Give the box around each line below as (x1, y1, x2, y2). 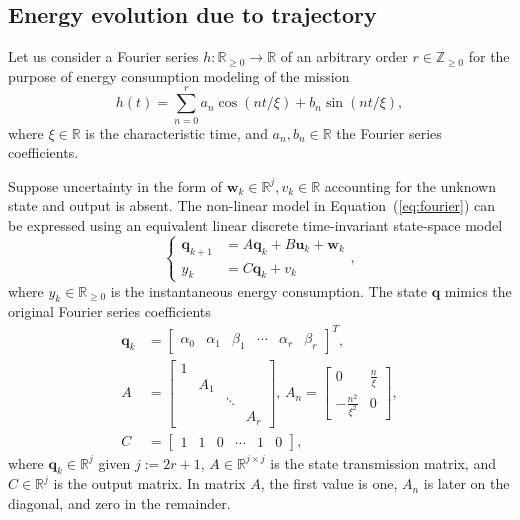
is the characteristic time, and (85, 122, 268, 143)
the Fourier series (336, 122, 442, 143)
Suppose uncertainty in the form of (8, 175, 223, 196)
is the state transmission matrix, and (270, 452, 496, 473)
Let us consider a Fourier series (8, 46, 199, 67)
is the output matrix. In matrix (53, 473, 246, 494)
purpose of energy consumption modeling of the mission (8, 65, 350, 86)
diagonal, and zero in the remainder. (8, 493, 231, 514)
